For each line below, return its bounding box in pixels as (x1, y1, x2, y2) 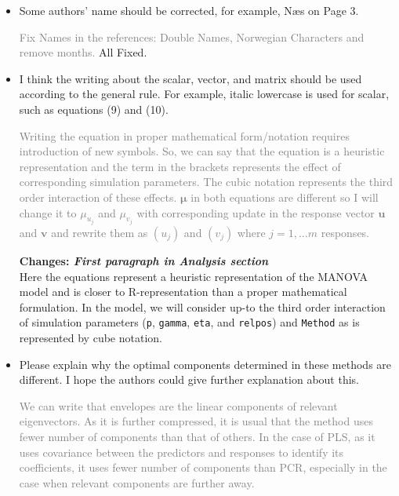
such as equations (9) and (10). (19, 100, 169, 117)
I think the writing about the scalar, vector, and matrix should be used (19, 70, 362, 86)
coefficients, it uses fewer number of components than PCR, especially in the (19, 459, 387, 476)
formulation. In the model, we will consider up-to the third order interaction (19, 298, 386, 315)
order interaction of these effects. (19, 188, 177, 205)
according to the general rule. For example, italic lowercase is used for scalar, (19, 86, 390, 102)
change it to (19, 204, 77, 221)
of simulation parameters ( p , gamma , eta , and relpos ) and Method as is (19, 314, 360, 330)
